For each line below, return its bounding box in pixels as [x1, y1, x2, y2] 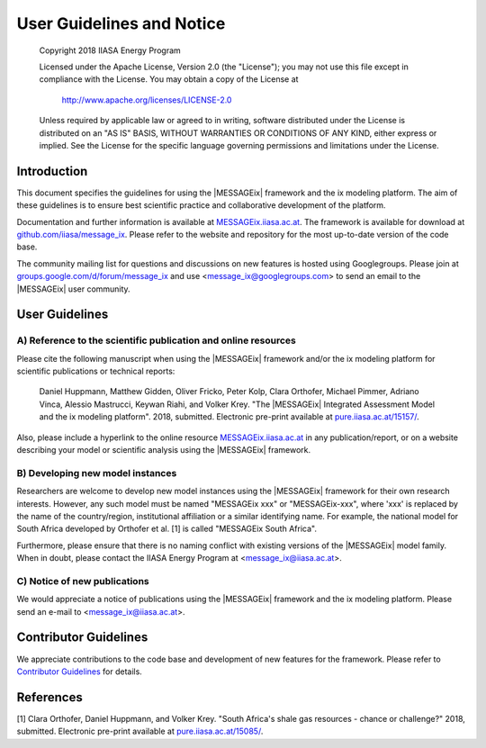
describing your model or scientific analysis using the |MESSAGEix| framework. [16, 445, 311, 455]
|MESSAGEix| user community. [16, 284, 130, 294]
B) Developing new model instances [16, 466, 177, 479]
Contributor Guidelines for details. [16, 666, 143, 677]
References [16, 689, 83, 705]
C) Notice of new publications [16, 574, 149, 587]
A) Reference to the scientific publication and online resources [16, 334, 297, 347]
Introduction [16, 163, 88, 179]
